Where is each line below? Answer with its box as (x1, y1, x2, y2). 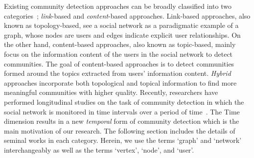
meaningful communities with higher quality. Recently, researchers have (4, 87, 218, 97)
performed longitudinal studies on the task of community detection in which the (4, 96, 244, 107)
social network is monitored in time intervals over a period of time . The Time (4, 106, 240, 116)
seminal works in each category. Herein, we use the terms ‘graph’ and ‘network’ (4, 135, 242, 145)
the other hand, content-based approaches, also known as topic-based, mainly (4, 39, 236, 49)
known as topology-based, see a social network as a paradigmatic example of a (4, 20, 239, 30)
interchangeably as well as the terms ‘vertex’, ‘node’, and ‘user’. (4, 144, 194, 155)
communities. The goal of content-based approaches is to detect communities (4, 58, 234, 68)
